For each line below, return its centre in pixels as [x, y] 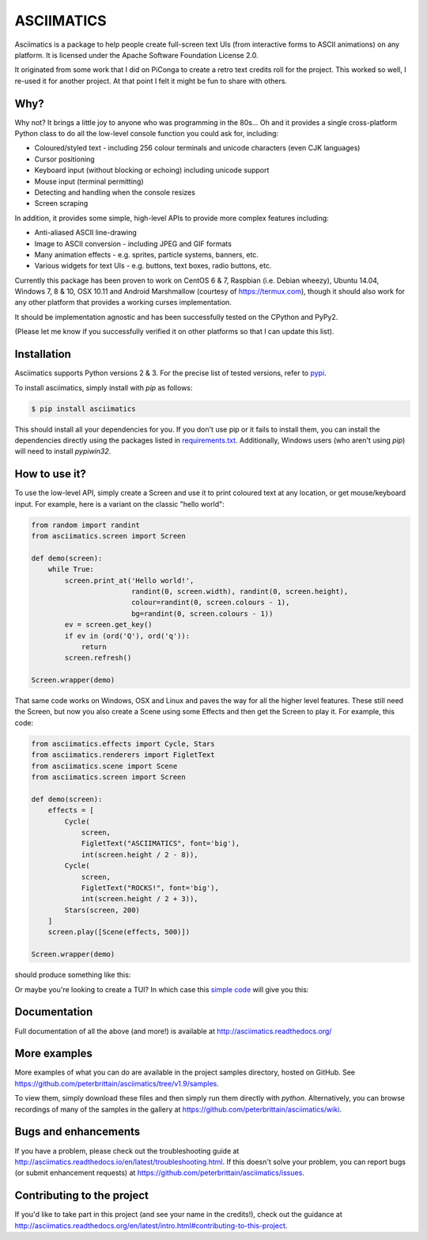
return [94, 647]
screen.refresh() [98, 658]
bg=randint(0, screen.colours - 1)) [202, 613]
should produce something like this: [73, 975]
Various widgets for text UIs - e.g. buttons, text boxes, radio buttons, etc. [153, 266]
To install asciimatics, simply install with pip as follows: [104, 387]
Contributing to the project [82, 1196]
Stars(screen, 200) [102, 910]
